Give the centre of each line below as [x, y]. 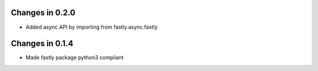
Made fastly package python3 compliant [74, 58]
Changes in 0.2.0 [43, 13]
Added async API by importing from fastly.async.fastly [92, 27]
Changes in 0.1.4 [42, 44]
